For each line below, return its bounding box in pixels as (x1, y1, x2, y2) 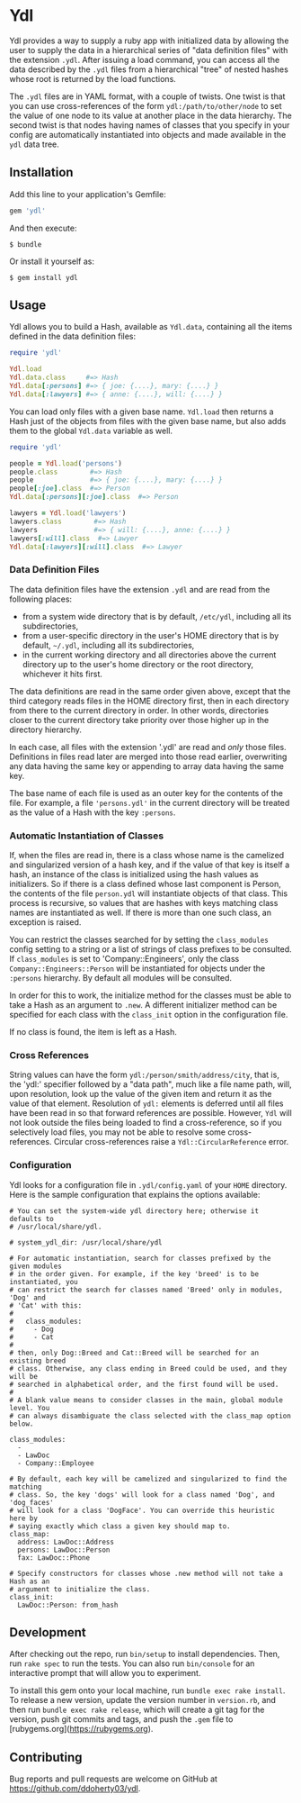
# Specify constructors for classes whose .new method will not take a (9, 1569, 283, 1578)
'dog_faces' (9, 1498, 54, 1507)
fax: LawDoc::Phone (17, 1553, 91, 1563)
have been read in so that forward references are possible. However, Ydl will (9, 1108, 292, 1119)
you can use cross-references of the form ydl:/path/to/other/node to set (9, 100, 282, 111)
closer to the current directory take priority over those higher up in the (9, 714, 270, 725)
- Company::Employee (17, 1458, 94, 1468)
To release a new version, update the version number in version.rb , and (9, 1695, 277, 1706)
